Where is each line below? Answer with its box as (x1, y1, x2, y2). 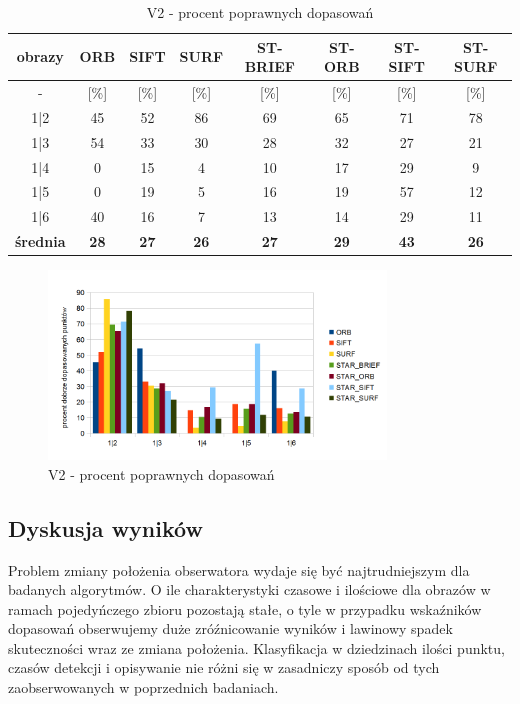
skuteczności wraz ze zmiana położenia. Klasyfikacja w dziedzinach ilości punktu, (8, 637, 505, 658)
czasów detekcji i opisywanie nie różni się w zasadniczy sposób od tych (8, 657, 440, 678)
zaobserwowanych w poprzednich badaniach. (8, 677, 279, 698)
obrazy (16, 46, 64, 67)
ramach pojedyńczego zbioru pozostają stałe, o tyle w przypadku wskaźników (8, 598, 482, 619)
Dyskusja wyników (8, 512, 203, 543)
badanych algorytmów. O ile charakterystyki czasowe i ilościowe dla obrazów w (8, 579, 491, 600)
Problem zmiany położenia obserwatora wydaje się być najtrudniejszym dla (8, 559, 470, 580)
